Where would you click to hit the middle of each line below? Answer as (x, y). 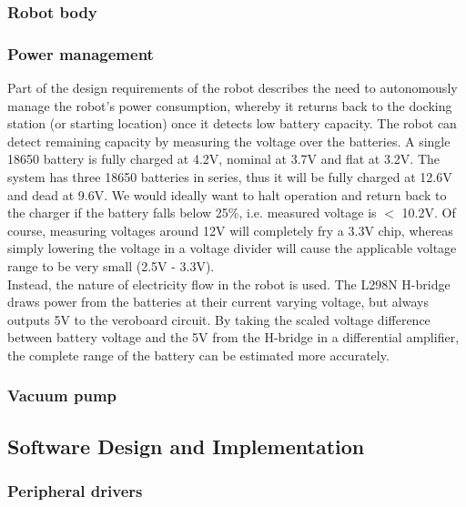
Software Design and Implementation (186, 446)
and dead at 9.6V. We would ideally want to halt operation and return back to (227, 194)
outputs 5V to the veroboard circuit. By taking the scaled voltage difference (219, 319)
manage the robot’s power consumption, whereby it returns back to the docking (230, 105)
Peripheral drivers (75, 491)
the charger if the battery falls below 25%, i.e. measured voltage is (192, 213)
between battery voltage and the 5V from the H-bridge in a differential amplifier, (233, 337)
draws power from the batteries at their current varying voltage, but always (218, 302)
